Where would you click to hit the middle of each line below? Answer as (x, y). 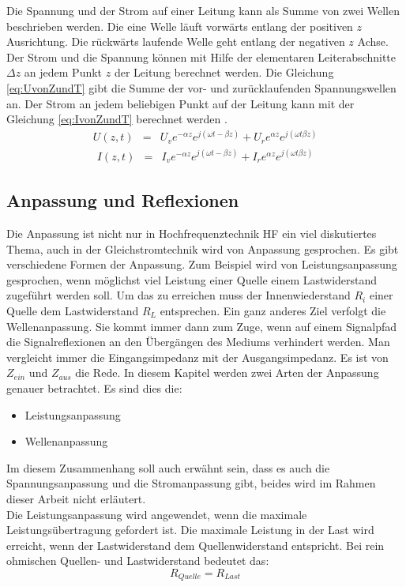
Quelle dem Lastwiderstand (73, 310)
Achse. (373, 41)
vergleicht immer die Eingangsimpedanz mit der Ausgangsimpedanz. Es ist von (197, 357)
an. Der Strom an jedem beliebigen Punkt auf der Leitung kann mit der (180, 103)
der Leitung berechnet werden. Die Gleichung (224, 72)
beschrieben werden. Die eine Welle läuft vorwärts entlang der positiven (180, 26)
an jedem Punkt (63, 72)
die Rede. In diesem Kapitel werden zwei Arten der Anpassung (227, 373)
